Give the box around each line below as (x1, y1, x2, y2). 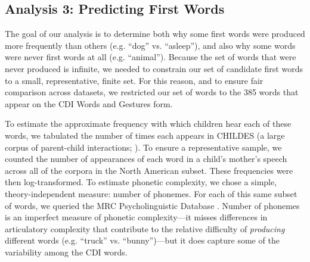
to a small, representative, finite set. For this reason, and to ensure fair (5, 74, 263, 86)
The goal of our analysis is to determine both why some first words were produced (5, 27, 305, 40)
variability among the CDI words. (5, 245, 128, 258)
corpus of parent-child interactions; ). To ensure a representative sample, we (5, 141, 282, 153)
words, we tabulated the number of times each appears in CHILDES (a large (5, 129, 285, 141)
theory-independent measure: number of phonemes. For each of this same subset (5, 187, 297, 199)
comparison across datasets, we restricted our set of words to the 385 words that (5, 86, 299, 98)
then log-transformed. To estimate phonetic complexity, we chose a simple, (5, 176, 277, 188)
